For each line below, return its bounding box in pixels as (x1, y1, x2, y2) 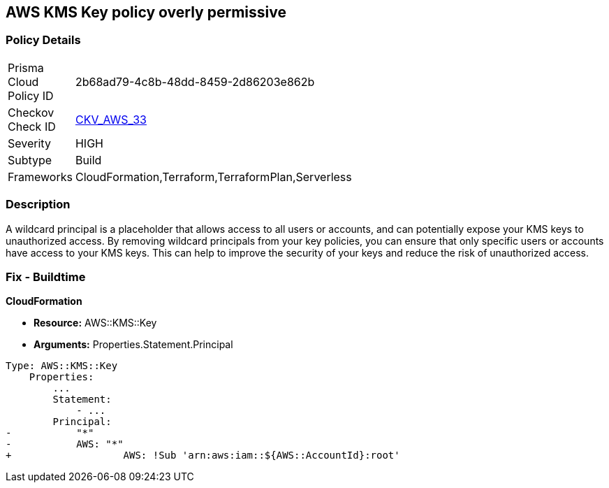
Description (6, 197, 71, 212)
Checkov (8, 105, 54, 120)
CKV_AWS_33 (75, 112, 147, 127)
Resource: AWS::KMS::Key (34, 317, 157, 329)
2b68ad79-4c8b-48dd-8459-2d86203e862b (75, 74, 315, 89)
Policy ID (8, 88, 54, 103)
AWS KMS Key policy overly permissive (6, 3, 286, 21)
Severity (8, 136, 51, 150)
